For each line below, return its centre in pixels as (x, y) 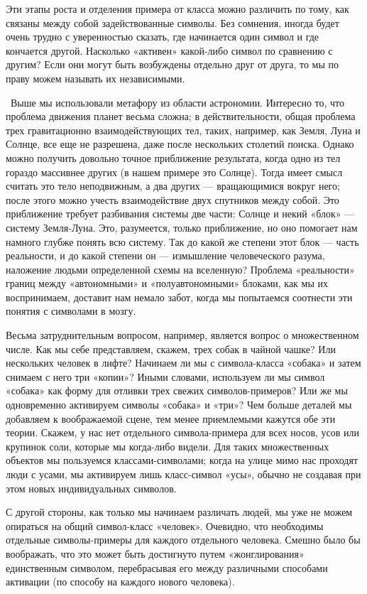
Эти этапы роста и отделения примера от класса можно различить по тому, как (177, 9)
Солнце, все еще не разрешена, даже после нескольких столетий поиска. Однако (180, 144)
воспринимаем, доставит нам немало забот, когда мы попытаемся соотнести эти (179, 297)
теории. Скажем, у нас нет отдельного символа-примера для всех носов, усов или (183, 432)
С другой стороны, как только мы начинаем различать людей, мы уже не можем (179, 512)
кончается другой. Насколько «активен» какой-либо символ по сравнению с (169, 50)
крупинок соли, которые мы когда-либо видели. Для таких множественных (168, 446)
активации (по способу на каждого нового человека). (120, 582)
